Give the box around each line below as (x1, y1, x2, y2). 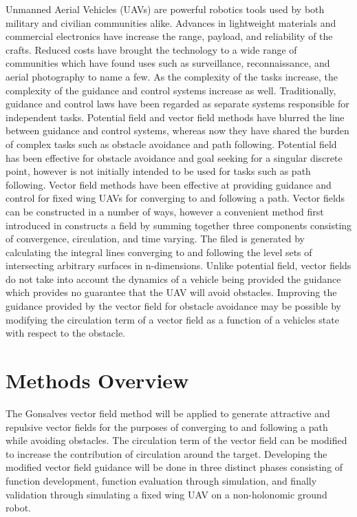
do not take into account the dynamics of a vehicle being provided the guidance (6, 271, 341, 286)
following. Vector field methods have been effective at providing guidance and (6, 177, 332, 191)
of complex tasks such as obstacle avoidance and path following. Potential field (6, 136, 337, 151)
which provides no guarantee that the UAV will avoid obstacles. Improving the (6, 285, 337, 299)
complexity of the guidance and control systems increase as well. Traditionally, (6, 83, 336, 97)
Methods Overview (6, 366, 189, 394)
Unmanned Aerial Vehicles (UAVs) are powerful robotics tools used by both (6, 2, 325, 16)
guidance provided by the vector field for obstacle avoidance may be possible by (6, 299, 342, 313)
